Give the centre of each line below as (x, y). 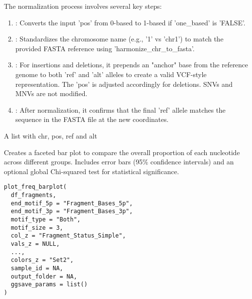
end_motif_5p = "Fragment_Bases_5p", (72, 203)
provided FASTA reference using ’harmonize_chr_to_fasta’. (105, 48)
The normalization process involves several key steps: (83, 6)
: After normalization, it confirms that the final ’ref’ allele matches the (120, 110)
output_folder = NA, (44, 276)
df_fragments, (34, 195)
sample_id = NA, (37, 268)
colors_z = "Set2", (42, 260)
